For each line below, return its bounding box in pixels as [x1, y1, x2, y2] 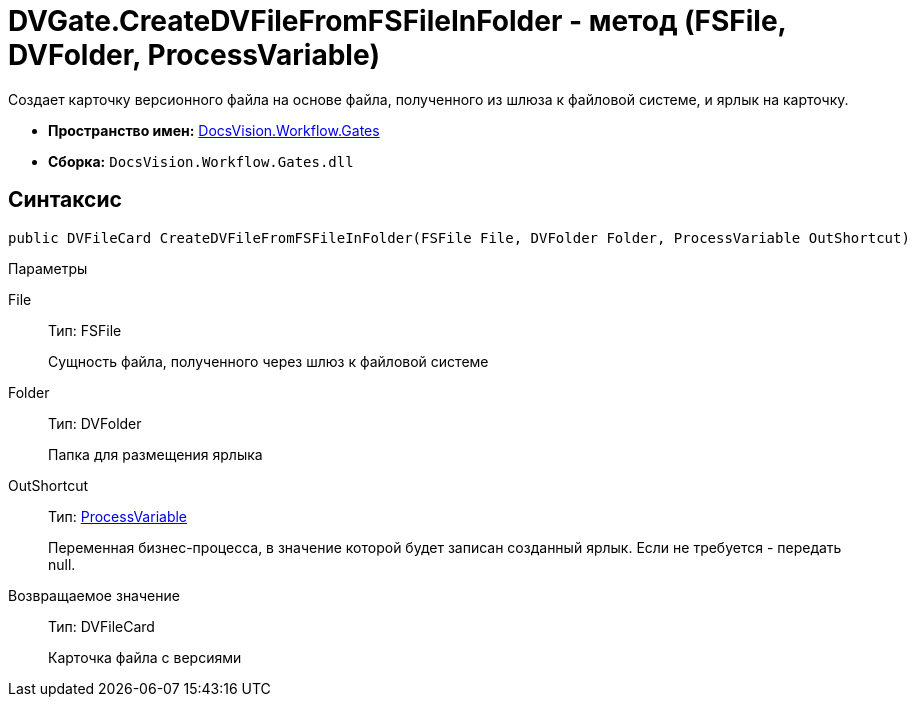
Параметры [8, 259, 88, 277]
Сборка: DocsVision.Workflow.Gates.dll [48, 152, 354, 170]
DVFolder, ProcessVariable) [8, 38, 381, 72]
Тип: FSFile [48, 321, 122, 339]
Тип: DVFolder [48, 414, 142, 432]
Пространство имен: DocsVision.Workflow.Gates [48, 121, 380, 139]
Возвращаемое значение [8, 586, 180, 604]
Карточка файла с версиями [48, 648, 242, 666]
